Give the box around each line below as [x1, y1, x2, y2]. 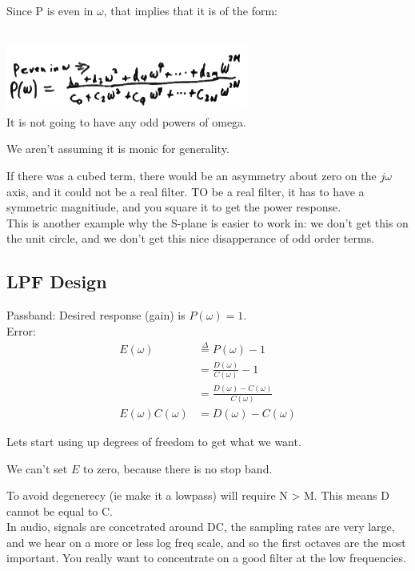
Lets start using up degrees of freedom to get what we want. [6, 432, 301, 449]
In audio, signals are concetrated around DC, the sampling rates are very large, [6, 518, 395, 535]
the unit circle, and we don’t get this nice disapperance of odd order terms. [6, 230, 375, 247]
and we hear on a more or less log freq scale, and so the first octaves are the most [6, 533, 406, 550]
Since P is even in [6, 2, 94, 18]
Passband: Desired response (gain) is [6, 307, 186, 324]
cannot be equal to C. [6, 502, 113, 519]
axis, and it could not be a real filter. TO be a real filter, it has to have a [6, 183, 365, 199]
